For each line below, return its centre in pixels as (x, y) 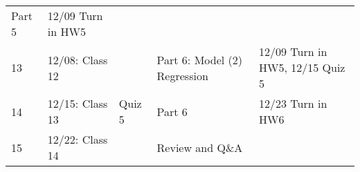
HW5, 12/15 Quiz (302, 67)
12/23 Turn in (293, 103)
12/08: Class (78, 59)
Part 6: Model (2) (199, 59)
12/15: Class (78, 103)
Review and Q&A (200, 147)
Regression (182, 75)
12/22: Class (78, 139)
